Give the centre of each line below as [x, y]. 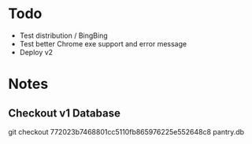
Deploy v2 [36, 52]
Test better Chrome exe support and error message [103, 43]
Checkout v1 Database [64, 113]
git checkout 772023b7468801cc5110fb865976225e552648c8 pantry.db [126, 131]
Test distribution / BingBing [63, 35]
